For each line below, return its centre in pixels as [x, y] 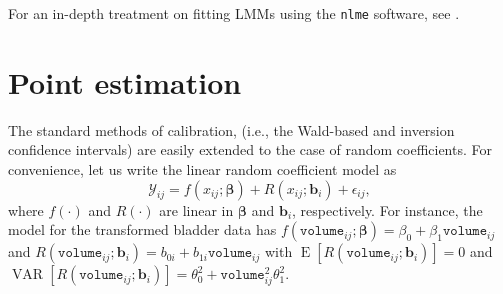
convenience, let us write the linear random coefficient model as [202, 168]
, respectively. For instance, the [387, 209]
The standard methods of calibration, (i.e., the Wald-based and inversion [231, 129]
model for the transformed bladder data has [142, 229]
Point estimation [125, 81]
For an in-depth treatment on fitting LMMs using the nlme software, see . [234, 13]
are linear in [196, 209]
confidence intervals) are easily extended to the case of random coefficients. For [250, 149]
